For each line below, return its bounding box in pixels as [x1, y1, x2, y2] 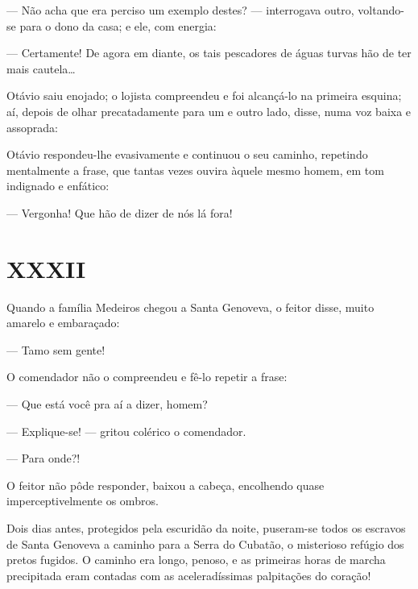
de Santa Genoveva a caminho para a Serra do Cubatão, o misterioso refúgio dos [6, 535, 404, 552]
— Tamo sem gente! [6, 341, 106, 358]
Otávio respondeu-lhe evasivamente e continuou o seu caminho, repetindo [6, 146, 368, 163]
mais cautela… [6, 60, 76, 77]
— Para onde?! [6, 450, 81, 467]
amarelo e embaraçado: [6, 314, 120, 331]
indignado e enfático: [6, 177, 110, 194]
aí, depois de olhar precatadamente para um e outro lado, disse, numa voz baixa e [6, 102, 412, 119]
